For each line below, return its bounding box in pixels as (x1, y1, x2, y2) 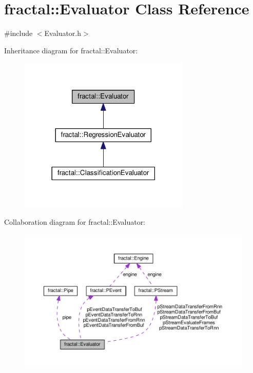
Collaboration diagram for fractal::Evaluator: (4, 217, 146, 227)
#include (4, 28, 33, 38)
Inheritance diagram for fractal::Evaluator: (4, 45, 138, 55)
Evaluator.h (44, 28, 81, 38)
